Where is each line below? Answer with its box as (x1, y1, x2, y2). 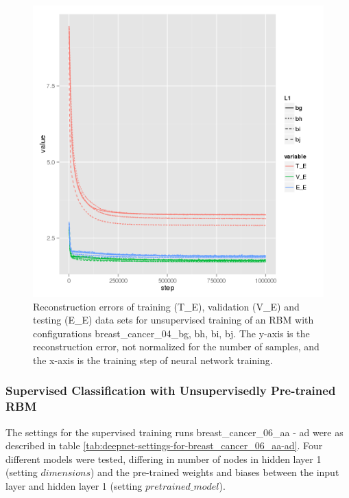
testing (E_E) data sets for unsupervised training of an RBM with (33, 313, 314, 327)
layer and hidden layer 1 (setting (5, 479, 143, 493)
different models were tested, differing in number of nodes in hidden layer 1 (5, 451, 322, 466)
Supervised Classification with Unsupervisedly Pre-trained (5, 382, 336, 399)
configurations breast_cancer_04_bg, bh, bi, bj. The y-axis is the (33, 326, 310, 340)
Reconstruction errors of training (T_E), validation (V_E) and (33, 299, 300, 313)
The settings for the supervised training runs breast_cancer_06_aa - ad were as (5, 425, 344, 439)
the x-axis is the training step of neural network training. (33, 352, 273, 367)
